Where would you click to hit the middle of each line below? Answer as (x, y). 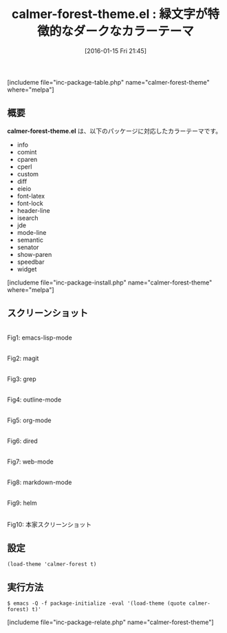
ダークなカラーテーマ (133, 31)
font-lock (30, 203)
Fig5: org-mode (29, 420)
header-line (33, 210)
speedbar (31, 262)
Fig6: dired (22, 441)
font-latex (31, 196)
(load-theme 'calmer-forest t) (52, 564)
